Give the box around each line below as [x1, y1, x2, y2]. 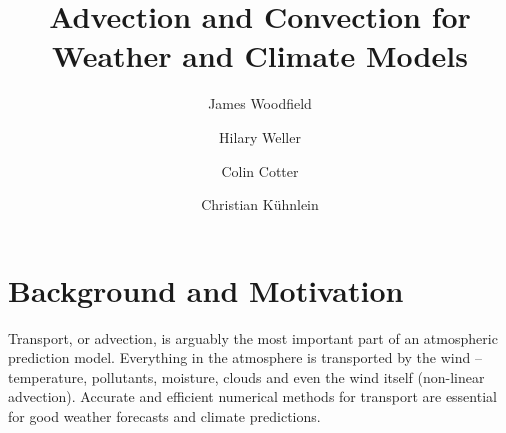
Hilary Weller [219, 126, 301, 147]
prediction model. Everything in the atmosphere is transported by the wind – [8, 347, 482, 368]
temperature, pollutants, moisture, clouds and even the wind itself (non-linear [8, 366, 485, 387]
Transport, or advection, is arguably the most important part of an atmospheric [8, 327, 498, 348]
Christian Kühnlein [201, 194, 319, 215]
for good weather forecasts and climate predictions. [8, 406, 321, 426]
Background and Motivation [8, 269, 404, 310]
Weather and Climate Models [52, 35, 468, 76]
